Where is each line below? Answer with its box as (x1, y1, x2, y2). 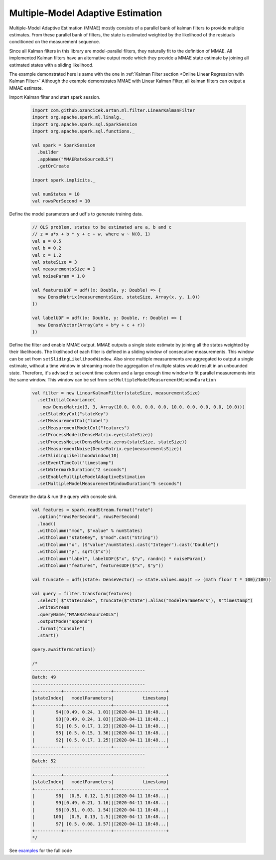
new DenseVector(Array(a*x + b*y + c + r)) (37, 322, 145, 328)
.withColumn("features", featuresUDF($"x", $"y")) (37, 563, 164, 568)
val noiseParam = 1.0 (32, 273, 85, 279)
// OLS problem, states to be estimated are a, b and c (32, 224, 172, 230)
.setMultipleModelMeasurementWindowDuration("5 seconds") (37, 481, 182, 486)
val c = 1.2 (32, 252, 62, 258)
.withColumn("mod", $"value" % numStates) (37, 528, 143, 533)
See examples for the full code (9, 848, 72, 854)
